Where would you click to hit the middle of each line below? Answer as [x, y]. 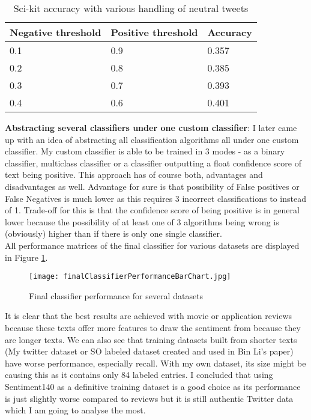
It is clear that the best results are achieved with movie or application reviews [149, 316]
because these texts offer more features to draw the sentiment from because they [153, 327]
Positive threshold [154, 32]
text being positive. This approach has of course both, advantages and [134, 175]
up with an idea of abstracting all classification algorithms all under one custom [152, 139]
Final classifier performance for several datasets [116, 295]
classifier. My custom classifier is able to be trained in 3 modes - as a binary [145, 151]
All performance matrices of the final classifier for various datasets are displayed [152, 245]
